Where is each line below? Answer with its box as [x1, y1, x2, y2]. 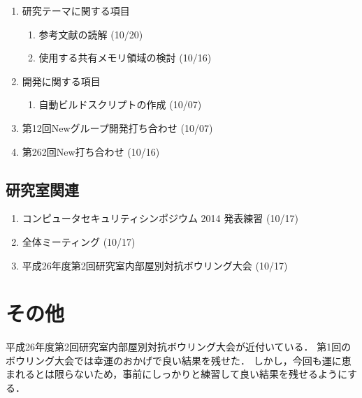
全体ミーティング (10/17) [22, 234, 136, 249]
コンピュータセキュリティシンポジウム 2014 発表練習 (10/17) [22, 211, 298, 226]
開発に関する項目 [22, 73, 101, 88]
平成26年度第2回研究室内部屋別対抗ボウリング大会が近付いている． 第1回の [6, 339, 352, 354]
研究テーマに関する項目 [22, 3, 130, 17]
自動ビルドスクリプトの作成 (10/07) [38, 97, 202, 112]
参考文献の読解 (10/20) [38, 27, 143, 41]
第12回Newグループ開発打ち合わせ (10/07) [22, 120, 213, 135]
